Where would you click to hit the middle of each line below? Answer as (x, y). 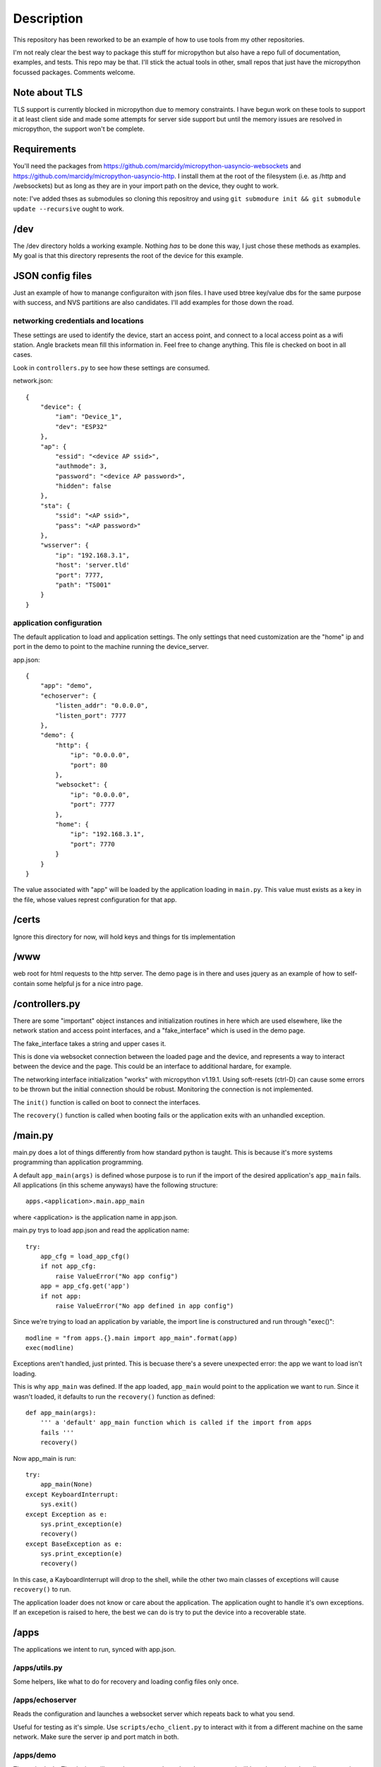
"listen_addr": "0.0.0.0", (102, 706)
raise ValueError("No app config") (117, 1276)
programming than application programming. (78, 1162)
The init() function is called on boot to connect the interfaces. (107, 1102)
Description (48, 18)
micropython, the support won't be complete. (79, 129)
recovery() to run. (42, 1590)
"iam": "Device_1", (89, 417)
